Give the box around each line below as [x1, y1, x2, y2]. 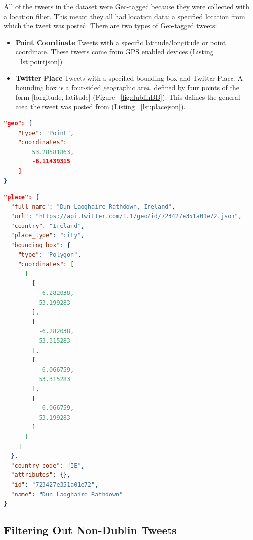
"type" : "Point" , [18, 129, 74, 136]
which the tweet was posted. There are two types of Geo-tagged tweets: [4, 21, 217, 31]
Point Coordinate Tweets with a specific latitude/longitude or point [15, 37, 226, 47]
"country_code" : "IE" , [11, 462, 84, 469]
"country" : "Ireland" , [11, 222, 84, 229]
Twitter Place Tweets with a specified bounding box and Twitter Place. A [15, 72, 243, 83]
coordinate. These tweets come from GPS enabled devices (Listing [15, 46, 213, 57]
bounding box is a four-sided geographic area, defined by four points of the [15, 82, 239, 92]
